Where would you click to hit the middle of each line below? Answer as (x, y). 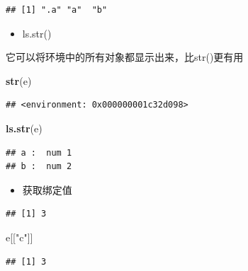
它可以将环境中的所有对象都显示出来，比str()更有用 (125, 57)
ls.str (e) (24, 128)
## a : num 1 (39, 152)
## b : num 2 (39, 167)
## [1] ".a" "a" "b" (57, 10)
